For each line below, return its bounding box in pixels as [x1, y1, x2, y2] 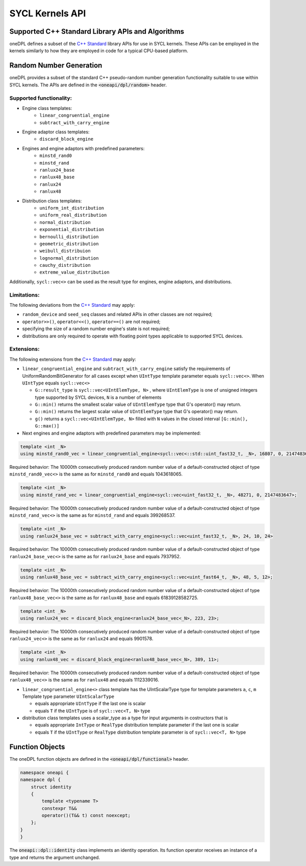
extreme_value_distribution [39, 269, 110, 276]
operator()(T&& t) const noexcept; [41, 813, 131, 818]
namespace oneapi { [20, 769, 69, 776]
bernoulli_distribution [39, 234, 99, 240]
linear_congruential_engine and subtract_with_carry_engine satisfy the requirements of [22, 366, 231, 372]
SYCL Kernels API [9, 8, 86, 19]
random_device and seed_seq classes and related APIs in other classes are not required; [22, 311, 213, 317]
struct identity [31, 784, 71, 790]
